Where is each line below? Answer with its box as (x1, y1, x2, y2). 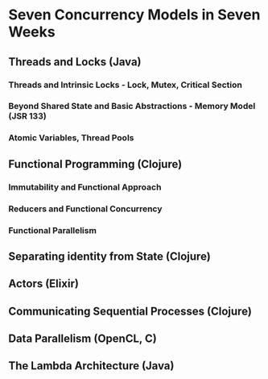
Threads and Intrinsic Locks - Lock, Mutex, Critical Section (8, 79, 243, 90)
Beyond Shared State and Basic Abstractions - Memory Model (8, 101, 256, 112)
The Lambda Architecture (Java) (8, 359, 175, 373)
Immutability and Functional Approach (8, 181, 162, 193)
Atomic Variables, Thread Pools (8, 132, 134, 144)
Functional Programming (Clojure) (8, 157, 183, 171)
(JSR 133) (8, 110, 47, 122)
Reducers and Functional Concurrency (8, 203, 163, 214)
